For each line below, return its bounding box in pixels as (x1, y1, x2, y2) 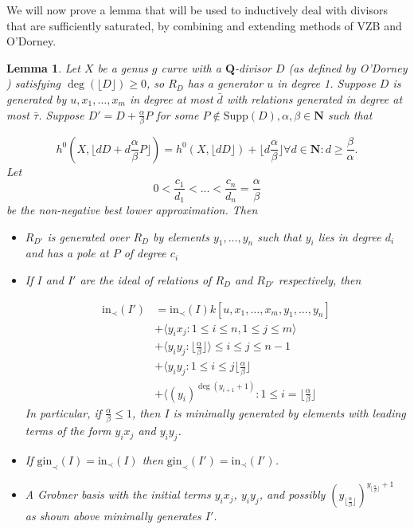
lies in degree (318, 228, 381, 245)
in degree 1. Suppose (277, 75, 376, 92)
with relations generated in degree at (226, 90, 403, 107)
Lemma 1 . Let (6, 59, 80, 76)
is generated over (47, 228, 130, 245)
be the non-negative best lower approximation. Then (6, 201, 258, 217)
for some (156, 106, 199, 123)
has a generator (187, 75, 264, 92)
